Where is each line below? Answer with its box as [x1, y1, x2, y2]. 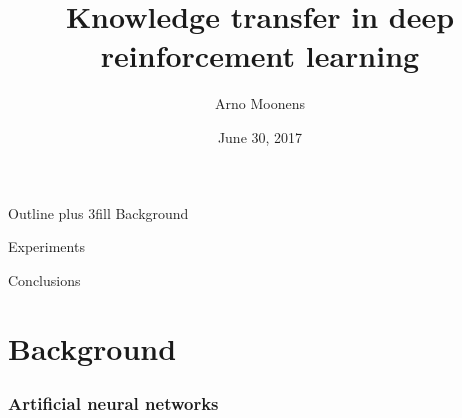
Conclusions [8, 269, 81, 290]
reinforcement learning [100, 35, 420, 76]
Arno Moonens [215, 93, 305, 114]
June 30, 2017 [217, 126, 303, 147]
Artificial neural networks [8, 390, 219, 415]
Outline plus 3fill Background [8, 202, 189, 223]
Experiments [8, 236, 85, 257]
